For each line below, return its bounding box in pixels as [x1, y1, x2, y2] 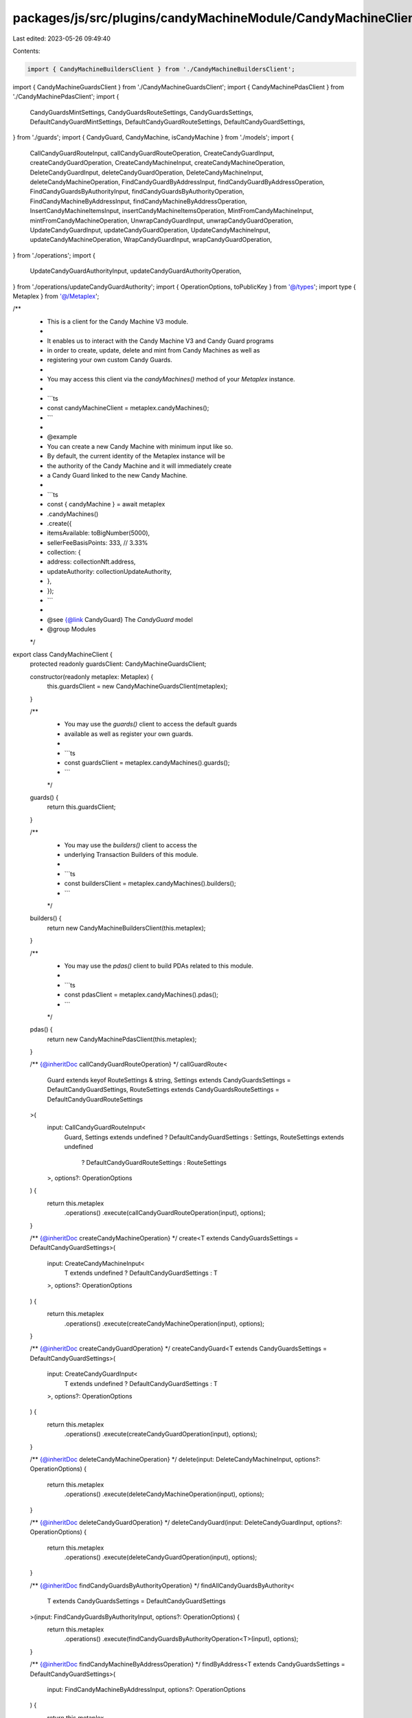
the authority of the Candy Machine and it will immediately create [47, 461, 232, 470]
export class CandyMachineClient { [12, 650, 113, 658]
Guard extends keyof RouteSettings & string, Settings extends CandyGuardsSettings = [47, 1075, 291, 1084]
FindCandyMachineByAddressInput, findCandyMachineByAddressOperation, [30, 197, 247, 205]
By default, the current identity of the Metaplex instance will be [47, 452, 226, 460]
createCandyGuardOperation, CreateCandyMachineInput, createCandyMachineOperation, [30, 159, 285, 167]
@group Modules [47, 625, 96, 634]
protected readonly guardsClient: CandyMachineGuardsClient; [30, 660, 207, 668]
